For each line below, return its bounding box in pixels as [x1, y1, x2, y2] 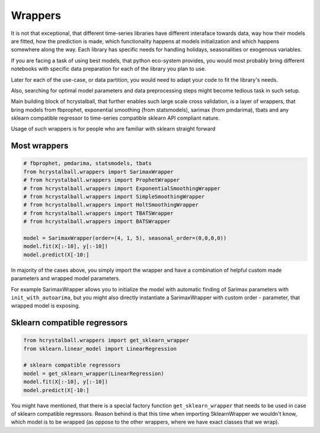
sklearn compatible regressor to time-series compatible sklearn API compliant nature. [11, 114, 220, 121]
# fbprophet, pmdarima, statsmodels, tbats [23, 160, 152, 167]
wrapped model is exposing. [11, 302, 80, 309]
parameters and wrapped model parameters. [11, 275, 121, 282]
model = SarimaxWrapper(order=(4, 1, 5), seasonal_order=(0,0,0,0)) [23, 235, 227, 241]
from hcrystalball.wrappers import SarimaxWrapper [23, 168, 174, 175]
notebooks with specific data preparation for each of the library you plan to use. [11, 65, 207, 72]
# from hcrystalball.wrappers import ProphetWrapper [23, 177, 180, 184]
